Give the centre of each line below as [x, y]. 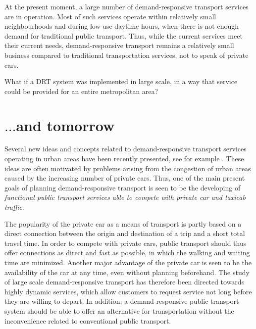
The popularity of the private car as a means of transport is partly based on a [123, 223]
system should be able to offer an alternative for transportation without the [119, 310]
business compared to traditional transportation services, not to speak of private [127, 55]
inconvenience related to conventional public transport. [88, 320]
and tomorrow [65, 125]
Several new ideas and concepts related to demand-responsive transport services [126, 149]
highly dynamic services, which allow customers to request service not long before [128, 291]
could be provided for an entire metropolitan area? [81, 91]
